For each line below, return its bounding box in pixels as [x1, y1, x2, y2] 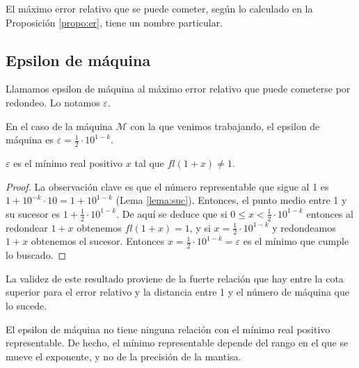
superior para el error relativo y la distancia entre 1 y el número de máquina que [6, 285, 350, 299]
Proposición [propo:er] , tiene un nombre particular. [6, 15, 223, 29]
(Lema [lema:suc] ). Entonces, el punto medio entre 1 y [115, 193, 347, 207]
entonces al [306, 206, 353, 221]
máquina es [6, 132, 54, 147]
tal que [134, 156, 164, 170]
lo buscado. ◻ [6, 248, 67, 262]
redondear [6, 220, 48, 234]
